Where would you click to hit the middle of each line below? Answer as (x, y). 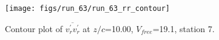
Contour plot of (34, 28)
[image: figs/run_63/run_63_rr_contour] (88, 8)
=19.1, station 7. (184, 28)
